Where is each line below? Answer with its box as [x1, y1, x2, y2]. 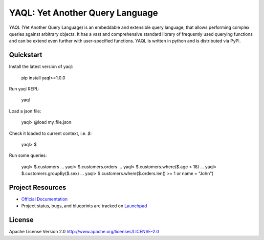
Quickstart [9, 51, 43, 59]
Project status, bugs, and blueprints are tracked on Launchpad [21, 203, 147, 209]
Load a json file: [9, 108, 42, 114]
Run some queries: [9, 153, 47, 158]
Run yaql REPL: [9, 86, 40, 92]
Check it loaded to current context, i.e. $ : [9, 130, 92, 136]
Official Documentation [21, 196, 68, 202]
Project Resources [9, 183, 66, 192]
